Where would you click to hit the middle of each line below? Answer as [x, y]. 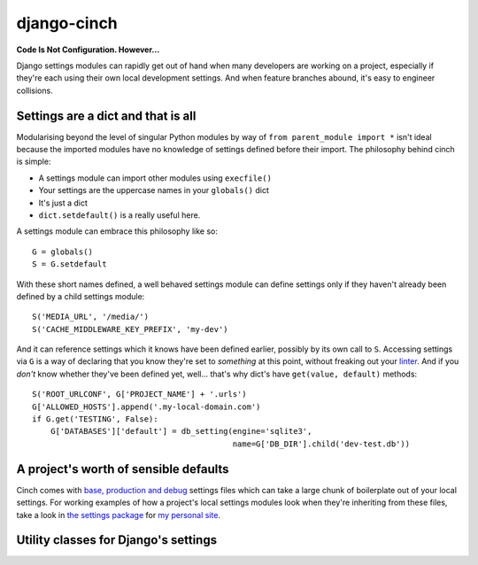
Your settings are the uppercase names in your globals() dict [154, 190]
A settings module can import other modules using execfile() [155, 178]
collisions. [35, 90]
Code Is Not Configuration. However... [88, 50]
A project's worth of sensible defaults [123, 469]
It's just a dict [63, 203]
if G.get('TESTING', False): [95, 419]
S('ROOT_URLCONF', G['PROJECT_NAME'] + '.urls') [139, 395]
